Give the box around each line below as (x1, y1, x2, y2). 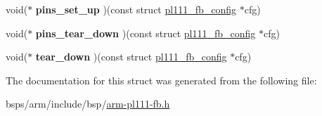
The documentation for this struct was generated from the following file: (6, 72, 317, 87)
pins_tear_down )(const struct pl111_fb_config (35, 25, 256, 40)
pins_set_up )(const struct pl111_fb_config (35, 2, 237, 16)
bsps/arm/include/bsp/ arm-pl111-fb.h (6, 96, 170, 111)
